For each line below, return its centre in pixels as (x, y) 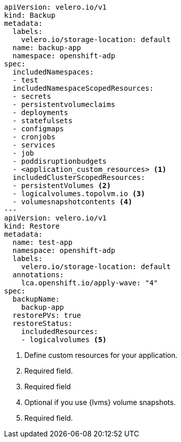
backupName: (36, 299)
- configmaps (38, 129)
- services (34, 145)
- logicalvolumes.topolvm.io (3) (79, 194)
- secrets (32, 96)
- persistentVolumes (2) (62, 186)
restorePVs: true (47, 315)
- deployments (40, 113)
